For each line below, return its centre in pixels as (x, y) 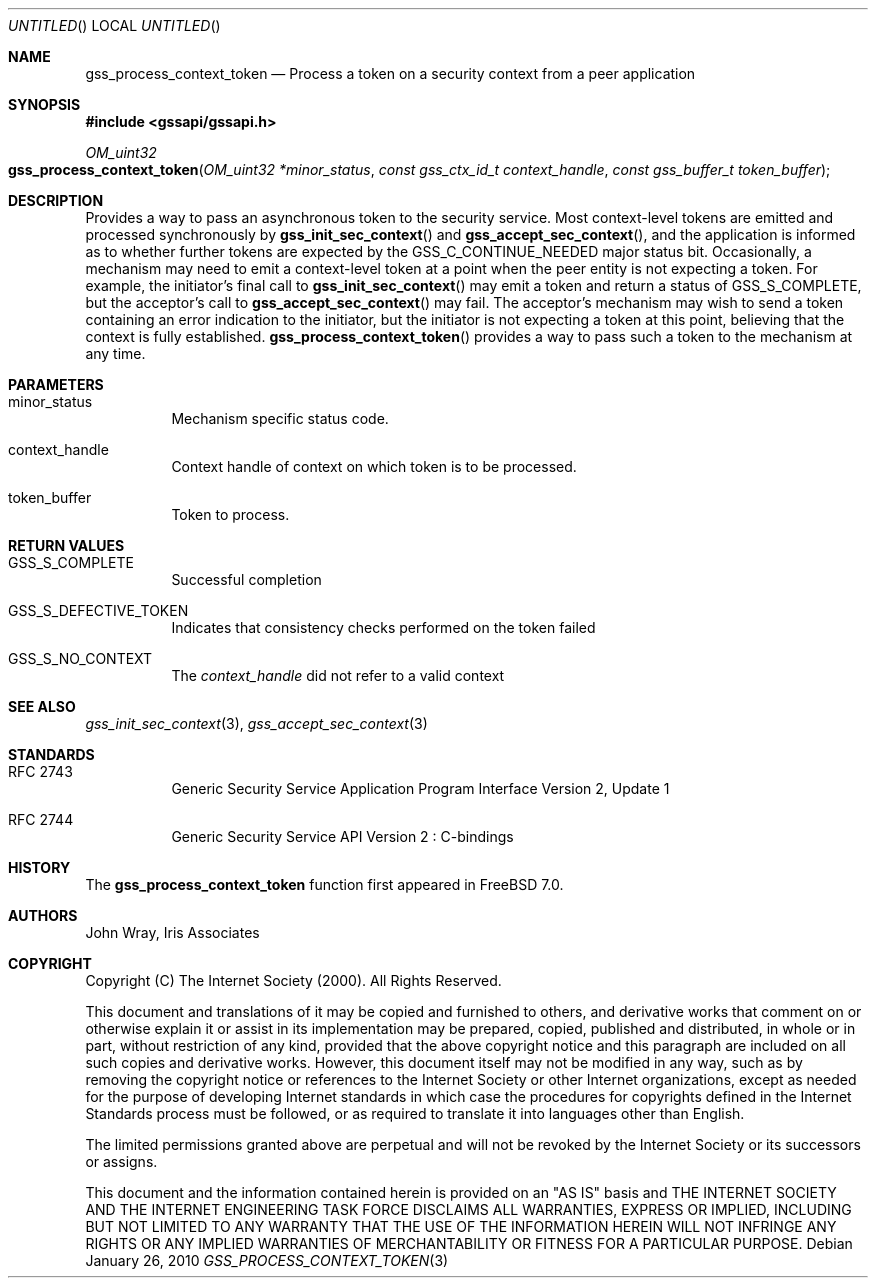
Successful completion (246, 579)
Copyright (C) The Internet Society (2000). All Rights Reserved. (293, 980)
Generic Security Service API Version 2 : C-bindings (342, 836)
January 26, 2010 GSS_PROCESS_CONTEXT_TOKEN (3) (267, 1260)
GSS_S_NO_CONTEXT (80, 658)
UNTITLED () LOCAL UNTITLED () (114, 25)
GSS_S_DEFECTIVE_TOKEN (98, 610)
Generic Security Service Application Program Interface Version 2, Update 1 (420, 788)
